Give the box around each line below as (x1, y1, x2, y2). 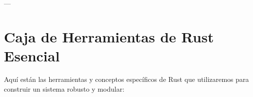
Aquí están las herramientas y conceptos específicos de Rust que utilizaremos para (4, 74, 249, 84)
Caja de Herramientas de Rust (4, 26, 214, 46)
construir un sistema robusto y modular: (4, 83, 125, 94)
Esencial (4, 45, 60, 65)
